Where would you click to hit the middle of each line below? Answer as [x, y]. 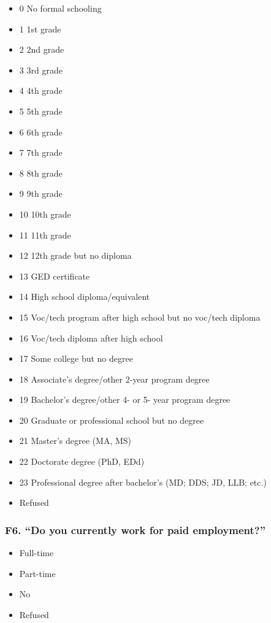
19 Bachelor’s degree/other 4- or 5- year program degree [125, 399]
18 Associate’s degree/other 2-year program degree [114, 379]
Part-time [37, 573]
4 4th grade [41, 90]
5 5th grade [41, 111]
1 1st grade [40, 29]
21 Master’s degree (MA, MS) [75, 441]
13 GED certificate [55, 276]
